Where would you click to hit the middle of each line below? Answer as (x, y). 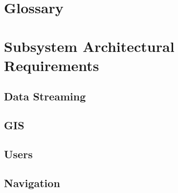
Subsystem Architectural (89, 46)
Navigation (32, 182)
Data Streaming (45, 96)
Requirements (52, 65)
